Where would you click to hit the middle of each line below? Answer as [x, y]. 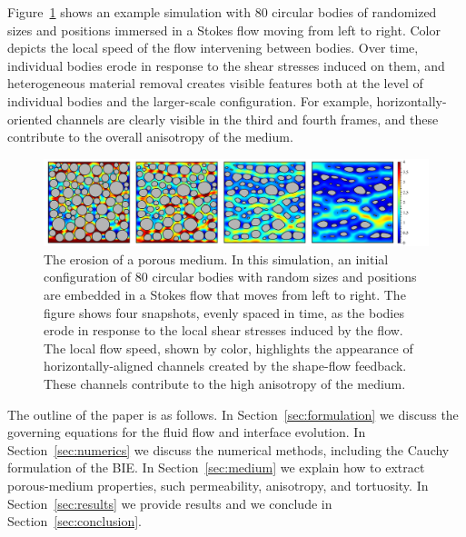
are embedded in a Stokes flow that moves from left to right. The [225, 294]
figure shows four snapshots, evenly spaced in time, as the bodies [224, 312]
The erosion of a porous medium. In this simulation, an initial [216, 259]
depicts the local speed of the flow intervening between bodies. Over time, [213, 48]
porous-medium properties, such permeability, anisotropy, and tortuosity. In [218, 485]
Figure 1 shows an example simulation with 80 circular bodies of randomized [222, 12]
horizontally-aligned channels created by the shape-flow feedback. [225, 366]
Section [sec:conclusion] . [74, 521]
